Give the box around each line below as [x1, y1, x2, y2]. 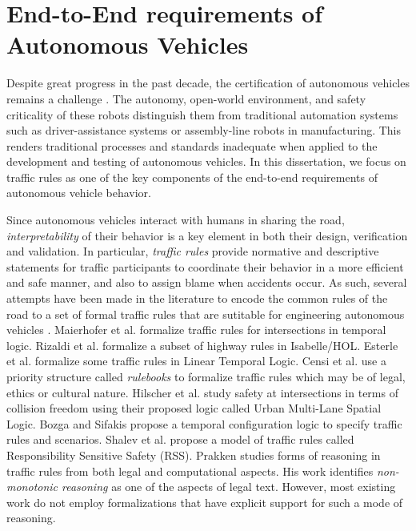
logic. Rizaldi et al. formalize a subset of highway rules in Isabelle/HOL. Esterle [6, 336, 398, 353]
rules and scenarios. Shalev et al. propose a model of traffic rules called [6, 431, 354, 448]
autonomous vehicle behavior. [6, 184, 151, 201]
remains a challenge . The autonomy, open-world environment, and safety [6, 90, 366, 107]
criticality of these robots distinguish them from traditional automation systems [6, 106, 398, 123]
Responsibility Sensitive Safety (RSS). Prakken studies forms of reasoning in [6, 446, 381, 463]
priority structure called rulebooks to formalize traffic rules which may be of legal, [6, 368, 406, 384]
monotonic [6, 478, 58, 495]
